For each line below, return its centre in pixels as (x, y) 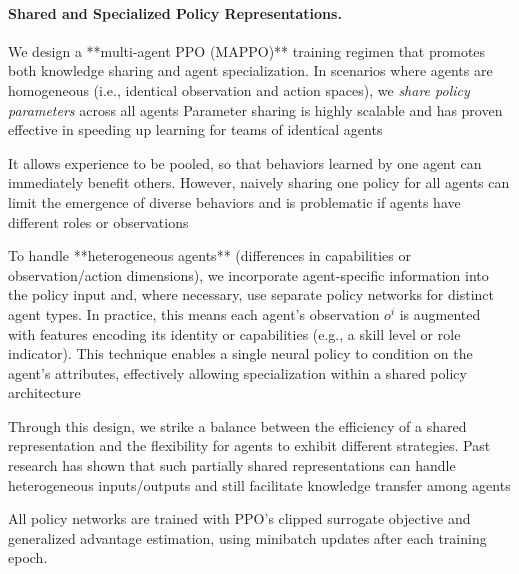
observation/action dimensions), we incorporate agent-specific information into (248, 274)
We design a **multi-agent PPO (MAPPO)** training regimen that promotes (247, 50)
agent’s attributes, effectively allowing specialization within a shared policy (237, 372)
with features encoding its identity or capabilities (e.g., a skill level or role (234, 333)
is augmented (440, 313)
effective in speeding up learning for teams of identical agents (195, 129)
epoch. (28, 557)
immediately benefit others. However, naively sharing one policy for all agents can (259, 182)
